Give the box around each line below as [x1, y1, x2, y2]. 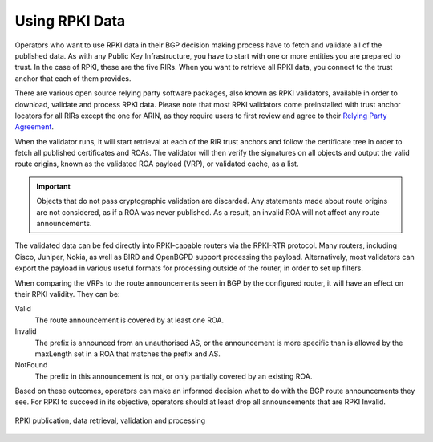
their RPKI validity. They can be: [14, 289, 120, 298]
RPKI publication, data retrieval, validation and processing [14, 416, 206, 425]
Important [36, 181, 71, 191]
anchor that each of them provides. [14, 73, 132, 83]
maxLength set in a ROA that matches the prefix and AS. [34, 349, 221, 359]
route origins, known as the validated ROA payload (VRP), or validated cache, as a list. [14, 159, 299, 168]
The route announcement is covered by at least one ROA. [34, 315, 225, 325]
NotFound [14, 360, 48, 370]
